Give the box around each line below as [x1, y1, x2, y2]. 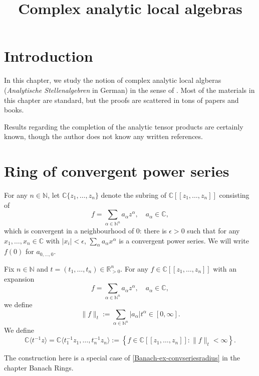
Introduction [4, 46, 93, 66]
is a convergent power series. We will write [119, 235, 249, 245]
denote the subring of [101, 190, 166, 200]
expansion [4, 273, 35, 284]
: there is [139, 225, 167, 236]
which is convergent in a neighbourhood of [4, 225, 134, 236]
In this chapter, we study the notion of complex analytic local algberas [4, 75, 221, 85]
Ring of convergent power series [4, 161, 229, 181]
